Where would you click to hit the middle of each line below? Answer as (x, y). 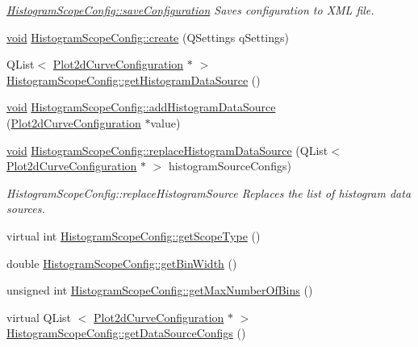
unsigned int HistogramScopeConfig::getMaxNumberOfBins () (160, 290)
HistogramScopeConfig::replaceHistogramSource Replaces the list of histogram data (209, 192)
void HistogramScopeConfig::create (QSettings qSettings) (148, 37)
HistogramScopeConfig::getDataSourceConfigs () (126, 333)
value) (165, 122)
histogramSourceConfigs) (230, 166)
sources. (26, 209)
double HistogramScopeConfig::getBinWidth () (122, 263)
